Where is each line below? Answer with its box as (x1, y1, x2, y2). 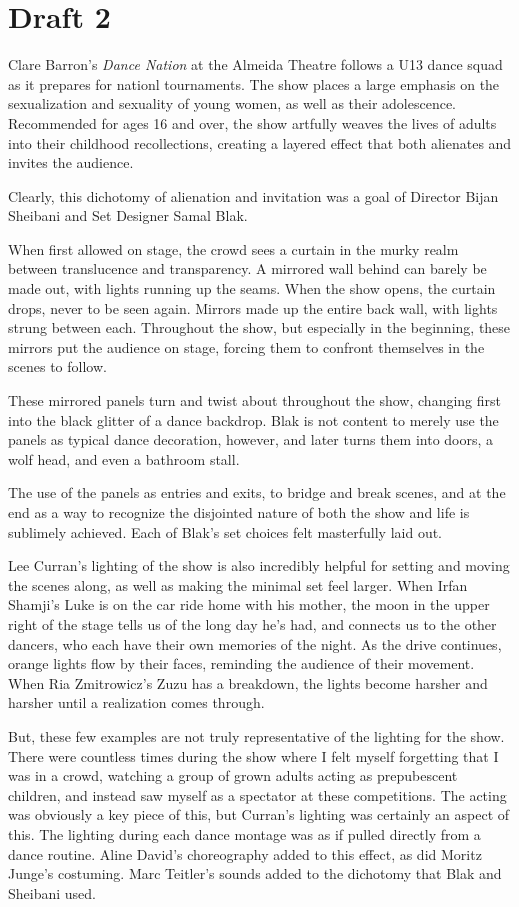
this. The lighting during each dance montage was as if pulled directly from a (8, 823, 481, 844)
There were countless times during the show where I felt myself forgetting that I (8, 745, 499, 766)
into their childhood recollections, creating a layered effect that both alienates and (8, 132, 512, 153)
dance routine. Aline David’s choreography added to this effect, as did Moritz (8, 843, 482, 864)
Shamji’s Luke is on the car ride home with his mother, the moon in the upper (8, 594, 490, 615)
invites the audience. (8, 152, 134, 173)
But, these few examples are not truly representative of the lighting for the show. (8, 725, 505, 746)
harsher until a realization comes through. (8, 692, 265, 713)
